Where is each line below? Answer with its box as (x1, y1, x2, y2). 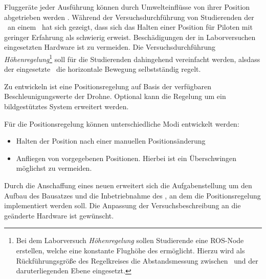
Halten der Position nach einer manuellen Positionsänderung (16, 135, 206, 146)
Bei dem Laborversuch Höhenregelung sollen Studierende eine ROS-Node (16, 235, 244, 246)
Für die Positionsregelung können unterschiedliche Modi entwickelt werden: (4, 118, 239, 129)
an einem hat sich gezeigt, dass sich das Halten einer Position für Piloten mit (7, 22, 253, 32)
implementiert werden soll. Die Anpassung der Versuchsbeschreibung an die (4, 200, 241, 211)
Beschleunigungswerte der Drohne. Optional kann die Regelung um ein (4, 91, 226, 102)
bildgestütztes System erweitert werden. (4, 101, 129, 111)
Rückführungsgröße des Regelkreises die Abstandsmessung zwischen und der (16, 255, 258, 266)
